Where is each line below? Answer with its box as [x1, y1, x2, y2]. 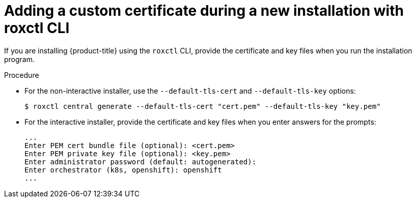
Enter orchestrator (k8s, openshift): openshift [24, 165, 222, 174]
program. [4, 54, 35, 64]
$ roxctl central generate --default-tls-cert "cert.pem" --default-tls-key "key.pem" [24, 102, 381, 110]
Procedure [4, 70, 39, 79]
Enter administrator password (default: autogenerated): [24, 157, 257, 166]
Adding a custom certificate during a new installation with [4, 2, 404, 19]
